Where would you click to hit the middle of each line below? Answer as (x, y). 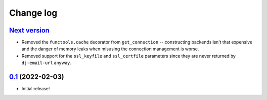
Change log (33, 13)
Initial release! (36, 89)
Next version (29, 30)
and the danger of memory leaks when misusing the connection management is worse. (110, 49)
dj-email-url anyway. (46, 63)
